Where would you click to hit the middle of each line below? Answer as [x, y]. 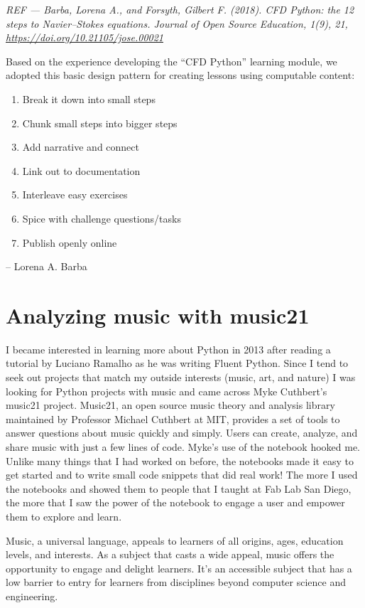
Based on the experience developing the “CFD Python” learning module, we [171, 61]
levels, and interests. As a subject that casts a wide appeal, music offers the [170, 554]
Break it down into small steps [89, 98]
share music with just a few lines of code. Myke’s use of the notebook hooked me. [183, 447]
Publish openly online [70, 242]
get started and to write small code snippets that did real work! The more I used [182, 475]
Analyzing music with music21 [158, 315]
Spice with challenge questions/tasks [102, 218]
